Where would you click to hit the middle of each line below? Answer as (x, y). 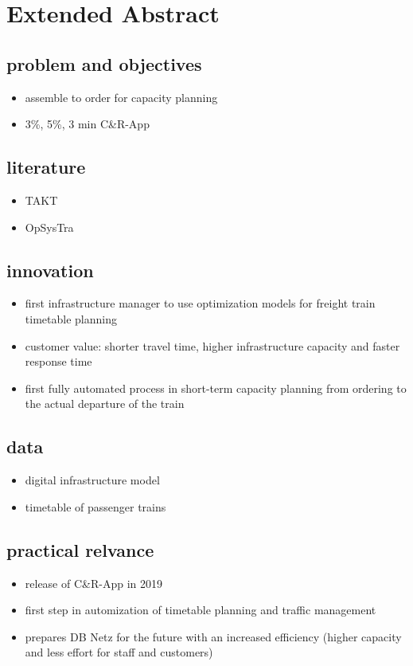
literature (46, 167)
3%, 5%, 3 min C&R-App (87, 124)
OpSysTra (49, 227)
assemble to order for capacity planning (121, 97)
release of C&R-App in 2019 (94, 583)
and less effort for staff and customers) (119, 652)
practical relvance (80, 549)
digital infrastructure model (92, 480)
